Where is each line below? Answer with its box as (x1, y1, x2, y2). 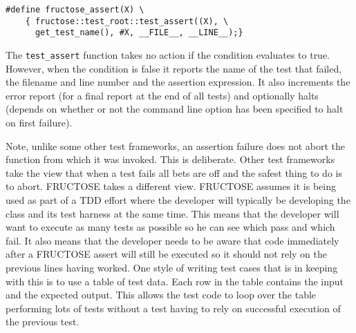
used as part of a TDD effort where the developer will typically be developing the (6, 192, 350, 207)
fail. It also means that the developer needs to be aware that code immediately (6, 233, 339, 247)
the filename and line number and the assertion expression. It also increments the (6, 75, 350, 89)
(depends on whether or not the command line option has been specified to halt (6, 102, 344, 116)
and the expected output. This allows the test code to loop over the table (6, 287, 317, 302)
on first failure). (6, 115, 73, 129)
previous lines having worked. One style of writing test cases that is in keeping (6, 260, 338, 274)
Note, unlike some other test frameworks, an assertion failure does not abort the (6, 138, 346, 153)
